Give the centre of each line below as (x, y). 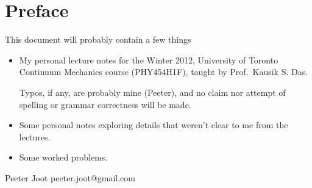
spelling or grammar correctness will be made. (105, 104)
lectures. (35, 136)
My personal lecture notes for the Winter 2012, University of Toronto (149, 60)
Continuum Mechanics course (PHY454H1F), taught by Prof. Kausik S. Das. (164, 72)
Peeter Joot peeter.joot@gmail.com (70, 177)
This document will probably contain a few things (98, 39)
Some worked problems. (63, 157)
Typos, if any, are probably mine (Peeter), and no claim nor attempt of (152, 92)
